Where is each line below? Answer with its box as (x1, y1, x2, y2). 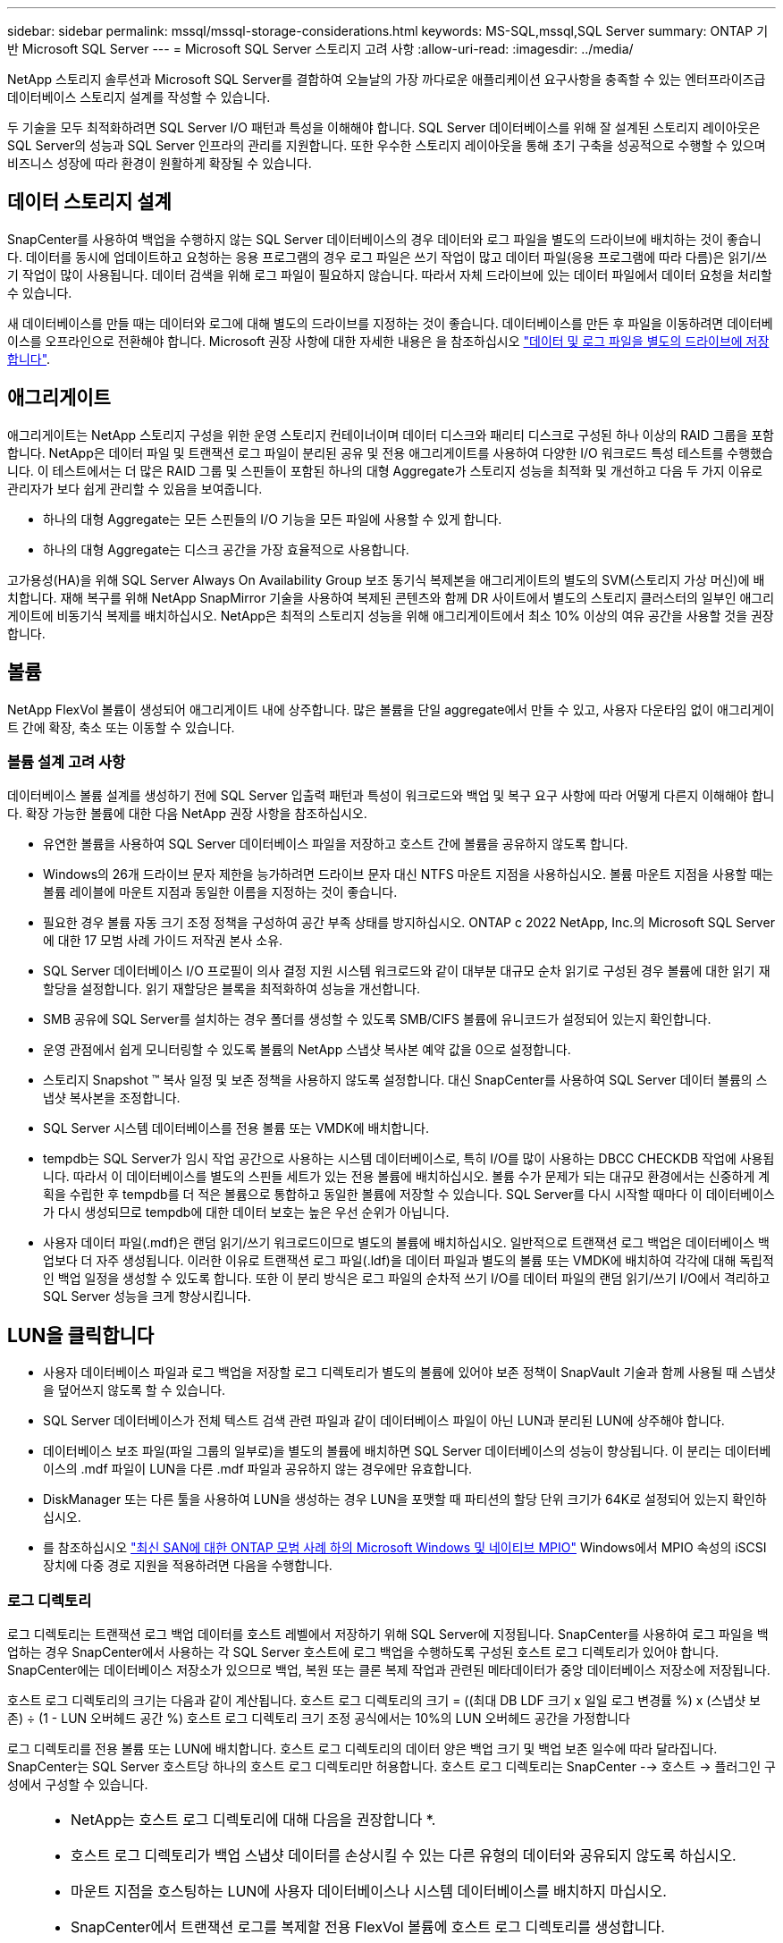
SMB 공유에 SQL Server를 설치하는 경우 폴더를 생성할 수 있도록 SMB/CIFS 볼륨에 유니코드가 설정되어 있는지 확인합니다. (43, 1011, 711, 1027)
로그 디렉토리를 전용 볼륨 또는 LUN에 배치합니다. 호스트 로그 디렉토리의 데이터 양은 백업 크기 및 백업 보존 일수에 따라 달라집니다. (7, 1740, 718, 1756)
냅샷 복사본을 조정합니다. (43, 1090, 181, 1106)
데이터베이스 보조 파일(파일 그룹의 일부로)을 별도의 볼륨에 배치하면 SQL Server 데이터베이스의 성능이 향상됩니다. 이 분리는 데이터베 (43, 1443, 771, 1459)
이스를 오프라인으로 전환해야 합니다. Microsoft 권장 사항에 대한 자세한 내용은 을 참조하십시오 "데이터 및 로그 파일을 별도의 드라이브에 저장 (7, 333, 770, 349)
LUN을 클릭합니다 (7, 1323, 155, 1347)
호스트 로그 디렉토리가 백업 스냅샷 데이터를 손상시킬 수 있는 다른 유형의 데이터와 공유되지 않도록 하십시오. (71, 1846, 737, 1864)
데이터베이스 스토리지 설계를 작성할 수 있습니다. (7, 89, 271, 105)
